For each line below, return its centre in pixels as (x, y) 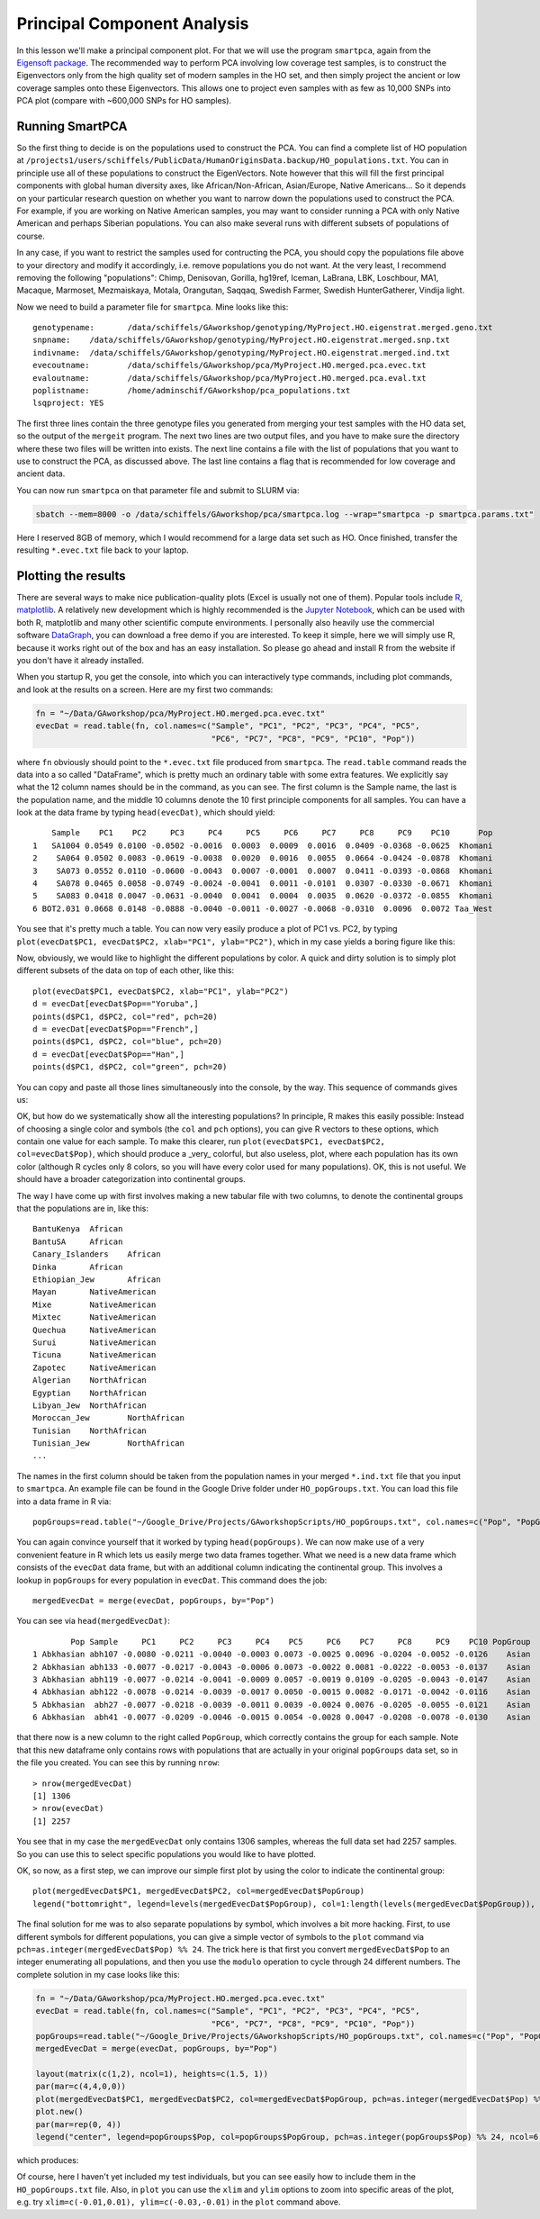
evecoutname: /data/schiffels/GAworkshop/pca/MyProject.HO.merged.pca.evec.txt (229, 365)
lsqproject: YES (68, 403)
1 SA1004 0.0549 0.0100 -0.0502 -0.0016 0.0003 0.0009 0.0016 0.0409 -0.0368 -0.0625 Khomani (263, 845)
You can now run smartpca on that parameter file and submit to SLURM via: (158, 490)
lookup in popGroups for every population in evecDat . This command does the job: (172, 1580)
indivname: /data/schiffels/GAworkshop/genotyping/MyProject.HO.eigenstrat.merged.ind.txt (241, 352)
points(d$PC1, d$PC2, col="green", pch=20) (130, 1067)
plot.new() (59, 2112)
